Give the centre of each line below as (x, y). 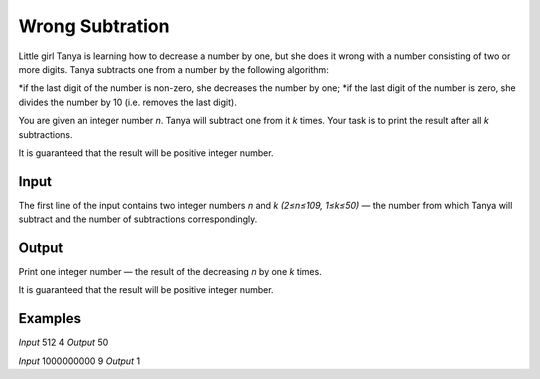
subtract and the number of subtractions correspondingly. (138, 219)
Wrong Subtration (94, 26)
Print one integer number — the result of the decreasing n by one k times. (170, 272)
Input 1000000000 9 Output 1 (79, 361)
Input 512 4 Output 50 (63, 342)
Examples (50, 318)
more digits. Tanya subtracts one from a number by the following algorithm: (173, 69)
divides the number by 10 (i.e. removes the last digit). (127, 102)
